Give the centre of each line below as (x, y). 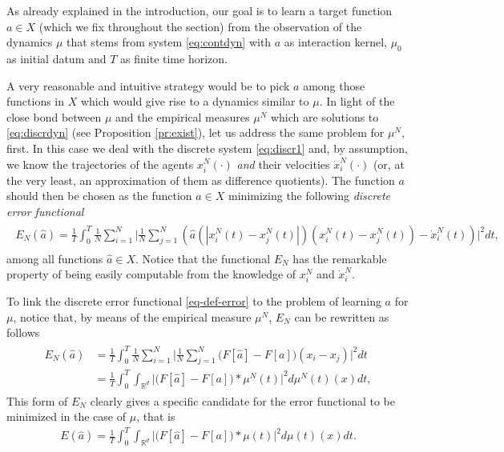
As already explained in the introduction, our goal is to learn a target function (200, 10)
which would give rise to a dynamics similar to (195, 101)
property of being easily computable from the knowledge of (151, 274)
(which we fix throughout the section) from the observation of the (200, 26)
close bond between (54, 116)
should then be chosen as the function (99, 196)
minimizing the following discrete (309, 196)
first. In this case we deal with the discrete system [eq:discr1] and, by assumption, (207, 148)
